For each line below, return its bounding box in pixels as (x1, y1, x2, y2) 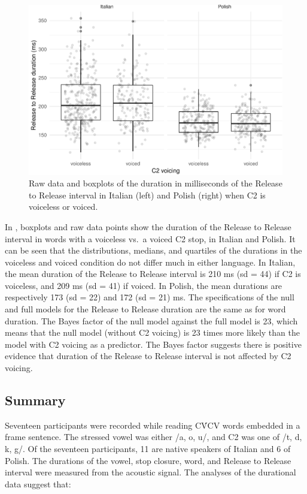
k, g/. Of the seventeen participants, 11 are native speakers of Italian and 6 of (5, 442, 291, 455)
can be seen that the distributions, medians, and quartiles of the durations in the (5, 244, 302, 257)
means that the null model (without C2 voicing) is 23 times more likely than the (5, 326, 300, 339)
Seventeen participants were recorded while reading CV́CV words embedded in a (5, 418, 300, 431)
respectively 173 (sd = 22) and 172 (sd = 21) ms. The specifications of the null (5, 291, 294, 303)
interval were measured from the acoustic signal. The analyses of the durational (5, 466, 296, 478)
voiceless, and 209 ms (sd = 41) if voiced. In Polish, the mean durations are (5, 279, 282, 291)
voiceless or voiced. (29, 200, 98, 213)
